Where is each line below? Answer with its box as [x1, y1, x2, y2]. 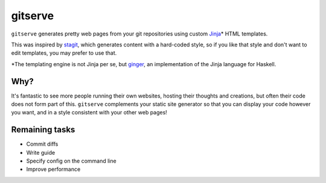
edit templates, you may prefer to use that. [11, 49, 117, 57]
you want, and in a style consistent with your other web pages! [11, 109, 167, 116]
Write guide [26, 149, 56, 156]
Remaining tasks [11, 125, 75, 135]
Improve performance [26, 166, 81, 173]
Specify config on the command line [26, 157, 117, 165]
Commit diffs [26, 140, 59, 147]
